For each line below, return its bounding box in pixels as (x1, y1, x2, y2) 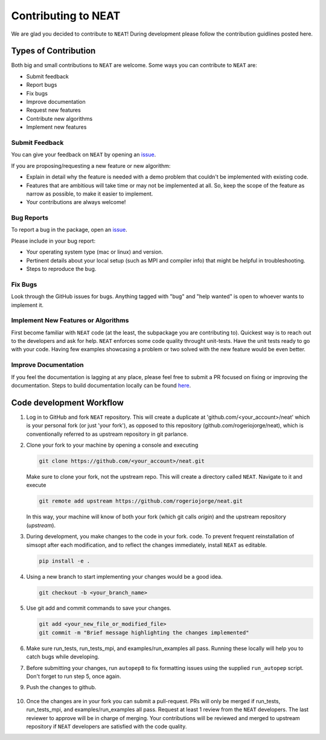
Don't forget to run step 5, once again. (26, 673, 121, 680)
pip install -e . (39, 557, 91, 564)
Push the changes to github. (26, 684, 97, 691)
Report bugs (26, 81, 57, 89)
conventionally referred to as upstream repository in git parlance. (26, 430, 188, 438)
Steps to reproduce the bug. (26, 265, 97, 272)
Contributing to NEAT (11, 9, 121, 22)
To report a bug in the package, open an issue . (11, 226, 128, 234)
